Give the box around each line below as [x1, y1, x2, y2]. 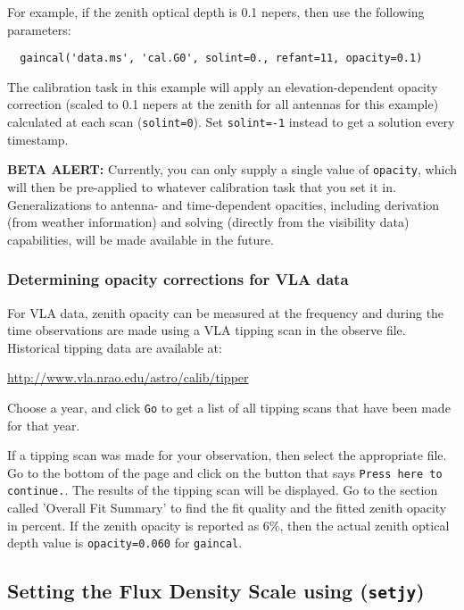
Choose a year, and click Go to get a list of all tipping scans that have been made [7, 397, 451, 416]
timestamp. [7, 130, 69, 148]
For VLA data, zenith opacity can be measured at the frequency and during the [7, 303, 444, 322]
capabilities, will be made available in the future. [7, 230, 274, 248]
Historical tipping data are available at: [7, 338, 222, 356]
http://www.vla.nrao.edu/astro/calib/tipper [7, 368, 249, 387]
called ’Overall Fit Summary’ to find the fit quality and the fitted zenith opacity [7, 498, 447, 517]
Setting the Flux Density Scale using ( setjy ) [7, 577, 425, 605]
